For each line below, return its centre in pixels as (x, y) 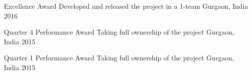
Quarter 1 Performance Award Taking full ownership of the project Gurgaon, (119, 58)
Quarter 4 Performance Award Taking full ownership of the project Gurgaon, (119, 32)
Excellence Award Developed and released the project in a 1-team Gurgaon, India (126, 6)
